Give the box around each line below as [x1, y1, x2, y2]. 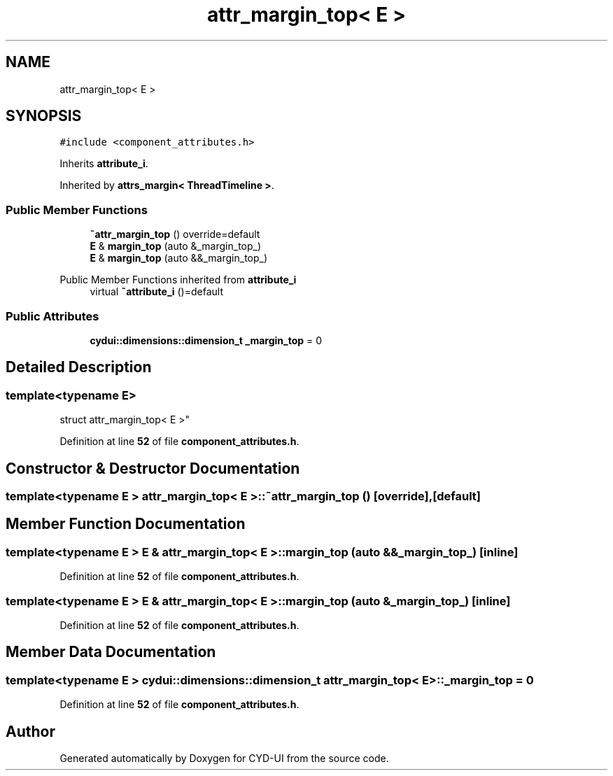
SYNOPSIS [6, 107, 82, 125]
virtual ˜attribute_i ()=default [90, 285, 223, 298]
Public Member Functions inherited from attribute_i [59, 274, 297, 286]
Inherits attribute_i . [59, 157, 148, 170]
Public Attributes [6, 309, 99, 323]
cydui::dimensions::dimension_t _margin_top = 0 [90, 334, 323, 346]
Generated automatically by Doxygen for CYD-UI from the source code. [59, 752, 389, 765]
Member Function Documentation [6, 515, 246, 533]
